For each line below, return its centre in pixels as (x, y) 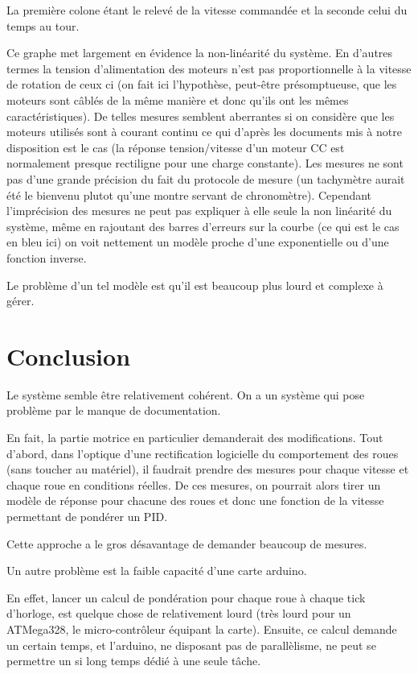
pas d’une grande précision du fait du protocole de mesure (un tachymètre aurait (206, 178)
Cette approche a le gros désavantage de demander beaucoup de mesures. (187, 543)
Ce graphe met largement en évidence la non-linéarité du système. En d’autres (200, 53)
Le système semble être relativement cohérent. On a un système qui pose (186, 394)
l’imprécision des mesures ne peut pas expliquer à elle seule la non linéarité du (199, 211)
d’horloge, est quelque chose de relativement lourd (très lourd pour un (179, 613)
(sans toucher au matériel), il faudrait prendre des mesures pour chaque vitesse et (208, 469)
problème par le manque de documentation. (114, 410)
